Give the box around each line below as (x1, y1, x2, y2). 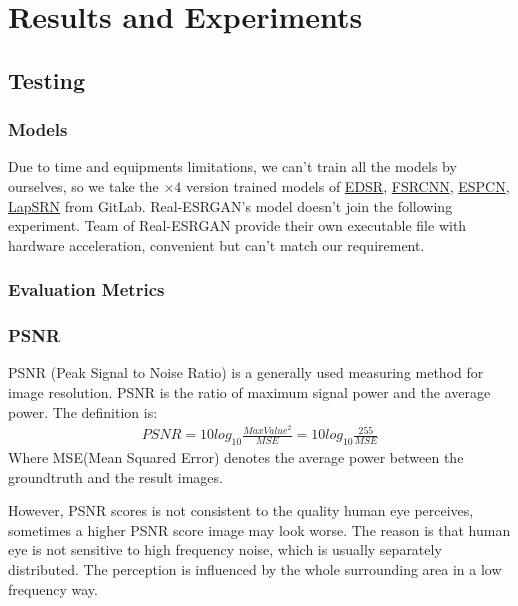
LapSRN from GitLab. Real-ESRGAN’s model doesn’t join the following (8, 195, 453, 216)
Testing (8, 64, 85, 95)
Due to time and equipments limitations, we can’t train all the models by (8, 156, 457, 177)
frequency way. (8, 578, 98, 599)
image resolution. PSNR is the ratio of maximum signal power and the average (8, 382, 491, 402)
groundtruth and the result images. (8, 466, 223, 487)
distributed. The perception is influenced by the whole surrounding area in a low (8, 559, 502, 580)
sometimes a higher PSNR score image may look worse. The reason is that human (8, 519, 511, 540)
